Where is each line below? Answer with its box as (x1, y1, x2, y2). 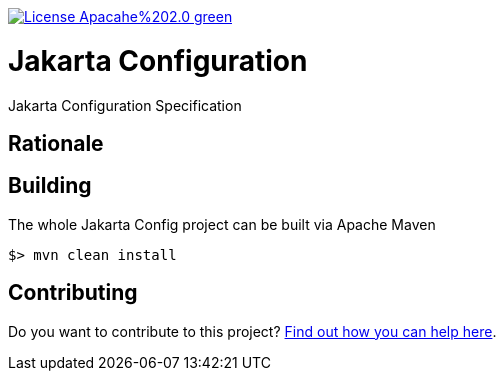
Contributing (8, 280, 138, 306)
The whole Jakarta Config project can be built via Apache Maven (8, 215, 436, 233)
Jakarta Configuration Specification (8, 96, 242, 114)
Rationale (8, 130, 104, 156)
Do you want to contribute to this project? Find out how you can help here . (8, 322, 497, 340)
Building (8, 173, 92, 199)
